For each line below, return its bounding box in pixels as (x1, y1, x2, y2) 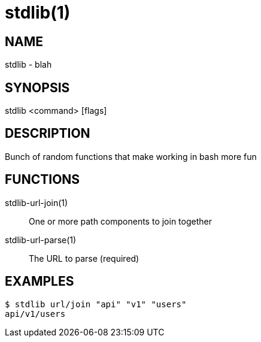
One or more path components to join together (29, 216, 212, 226)
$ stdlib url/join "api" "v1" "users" (5, 299, 187, 309)
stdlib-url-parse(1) (5, 234, 77, 245)
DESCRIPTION (5, 126, 90, 141)
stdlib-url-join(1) (5, 197, 68, 208)
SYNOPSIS (5, 80, 70, 95)
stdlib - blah (5, 59, 52, 70)
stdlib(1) (5, 2, 71, 23)
